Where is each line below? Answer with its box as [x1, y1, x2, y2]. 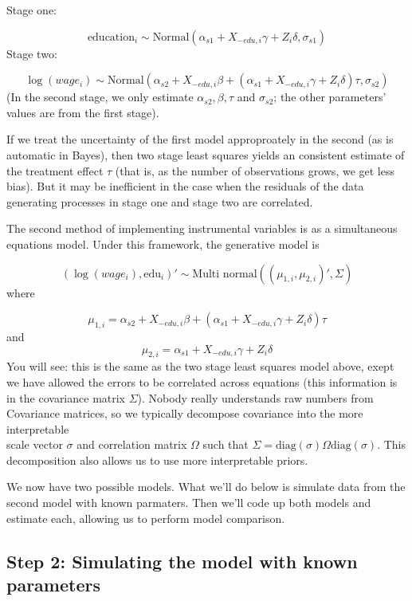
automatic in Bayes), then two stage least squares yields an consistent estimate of [6, 146, 405, 163]
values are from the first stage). [6, 104, 159, 120]
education [87, 31, 135, 43]
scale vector [6, 436, 63, 453]
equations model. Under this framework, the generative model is [6, 235, 320, 252]
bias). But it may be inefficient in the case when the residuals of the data [6, 178, 364, 194]
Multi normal [192, 268, 257, 280]
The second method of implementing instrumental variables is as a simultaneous [6, 220, 398, 237]
